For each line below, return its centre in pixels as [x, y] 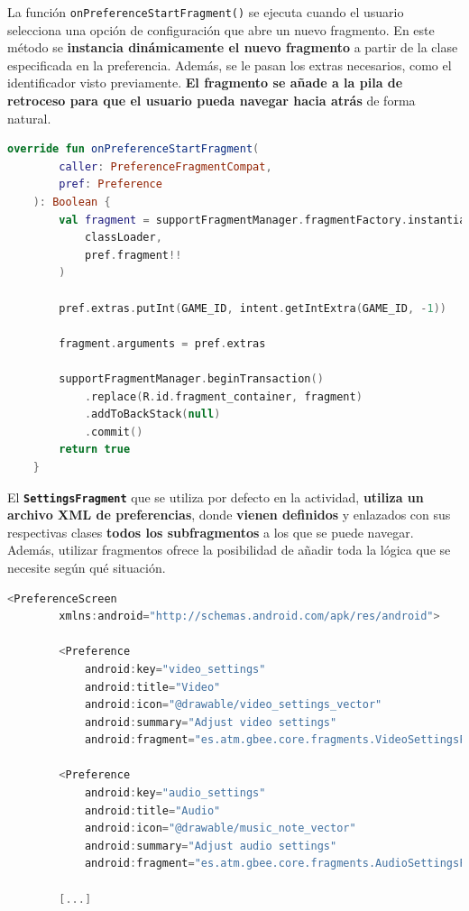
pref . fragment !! [133, 255]
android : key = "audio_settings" [175, 793]
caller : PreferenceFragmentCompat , [166, 166]
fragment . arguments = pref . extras [162, 343]
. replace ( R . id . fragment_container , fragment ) [223, 396]
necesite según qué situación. [87, 567]
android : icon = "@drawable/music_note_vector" [220, 828]
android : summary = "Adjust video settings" [211, 722]
